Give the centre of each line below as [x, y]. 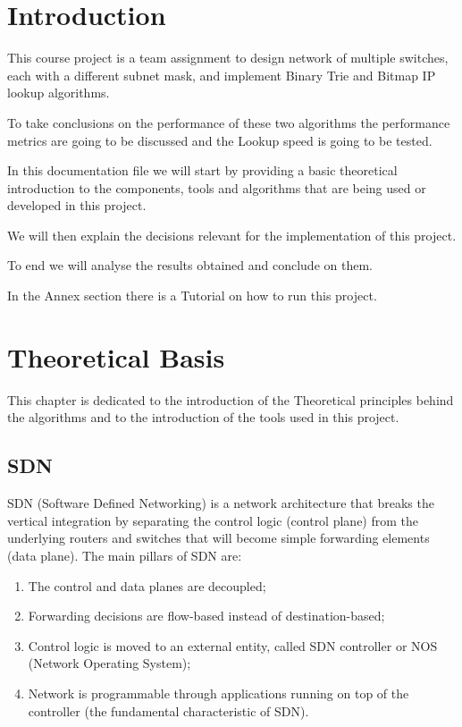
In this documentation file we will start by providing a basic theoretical [202, 170]
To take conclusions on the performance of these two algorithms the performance [229, 122]
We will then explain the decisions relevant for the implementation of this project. [232, 235]
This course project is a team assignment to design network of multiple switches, [228, 58]
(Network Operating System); [109, 663]
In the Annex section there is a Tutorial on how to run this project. [192, 296]
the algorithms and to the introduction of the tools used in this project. [203, 417]
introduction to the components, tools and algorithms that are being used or [217, 187]
